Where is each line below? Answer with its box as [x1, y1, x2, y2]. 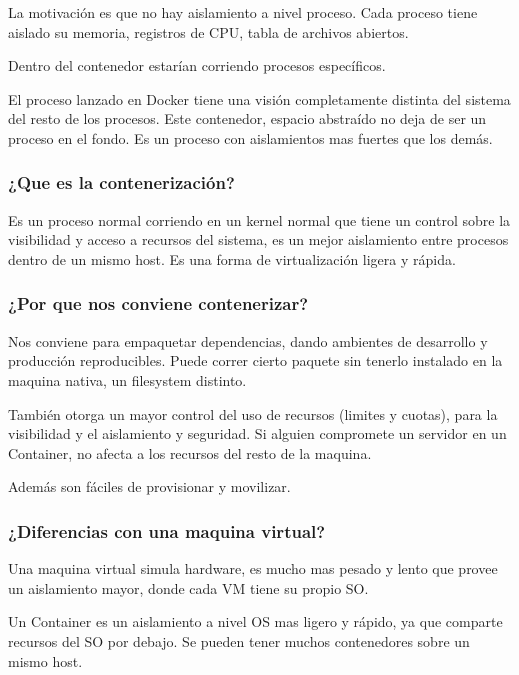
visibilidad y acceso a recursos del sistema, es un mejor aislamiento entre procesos [8, 229, 509, 250]
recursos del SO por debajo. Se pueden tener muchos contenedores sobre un [8, 630, 470, 651]
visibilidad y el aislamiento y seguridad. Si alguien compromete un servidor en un [8, 423, 507, 444]
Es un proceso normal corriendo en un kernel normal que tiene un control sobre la [8, 209, 511, 230]
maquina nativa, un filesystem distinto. [8, 369, 247, 390]
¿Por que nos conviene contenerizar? [8, 291, 309, 316]
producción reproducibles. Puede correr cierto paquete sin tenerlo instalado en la [8, 350, 503, 371]
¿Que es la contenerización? [8, 170, 235, 195]
